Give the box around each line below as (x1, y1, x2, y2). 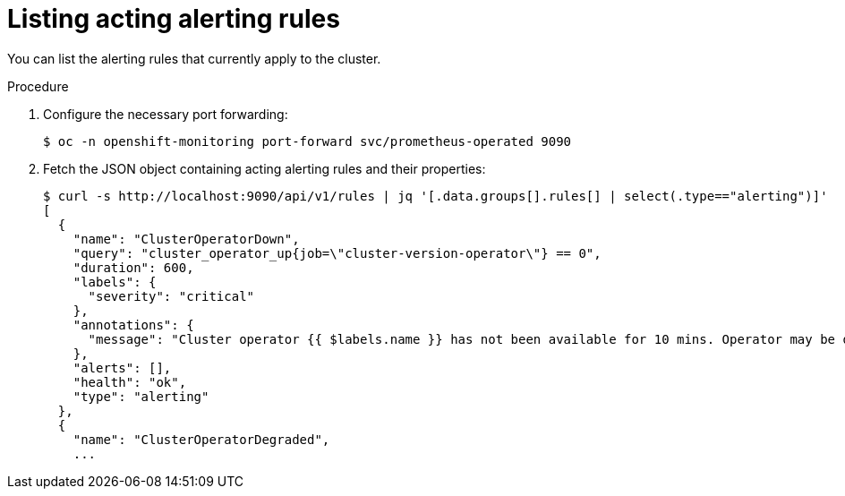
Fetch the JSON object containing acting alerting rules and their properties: (43, 160, 486, 176)
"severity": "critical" (88, 288, 255, 304)
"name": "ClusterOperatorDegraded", (73, 432, 330, 447)
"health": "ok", (73, 374, 187, 389)
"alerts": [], (73, 360, 172, 375)
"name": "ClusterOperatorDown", (73, 231, 300, 246)
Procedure (7, 78, 69, 94)
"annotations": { (73, 317, 194, 332)
